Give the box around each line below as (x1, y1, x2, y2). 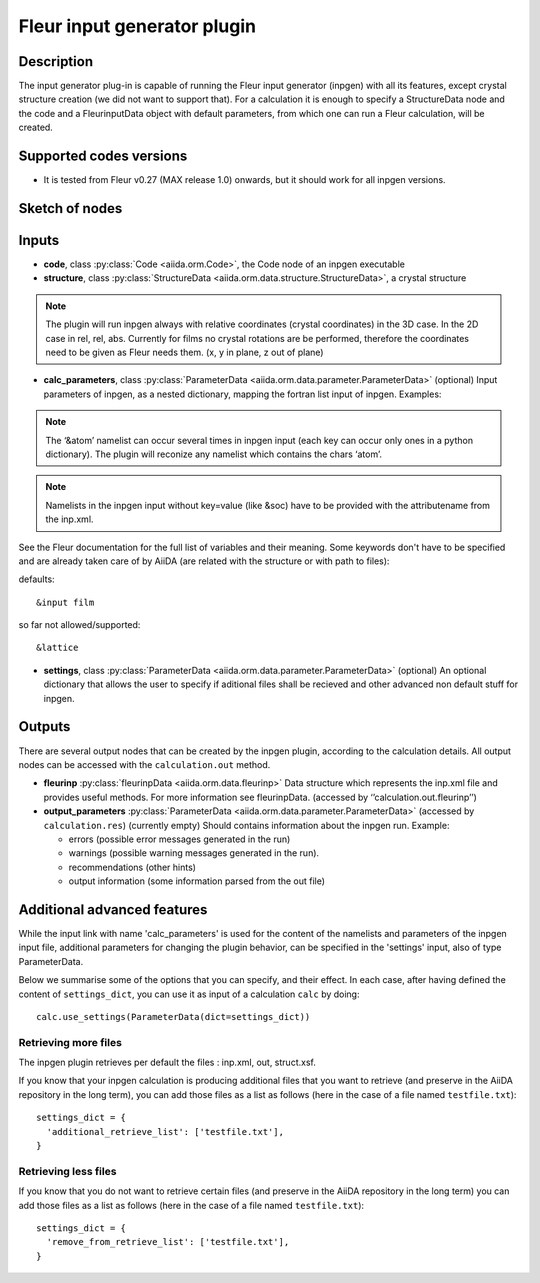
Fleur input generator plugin (18, 15, 257, 37)
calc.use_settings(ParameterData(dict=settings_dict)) (36, 1011, 311, 1022)
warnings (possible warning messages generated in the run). (68, 847, 320, 859)
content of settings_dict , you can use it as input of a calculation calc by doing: (18, 988, 360, 1000)
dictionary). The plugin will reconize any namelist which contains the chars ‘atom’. (45, 448, 382, 460)
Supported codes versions (18, 148, 188, 165)
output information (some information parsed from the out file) (68, 875, 325, 887)
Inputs (18, 231, 60, 249)
